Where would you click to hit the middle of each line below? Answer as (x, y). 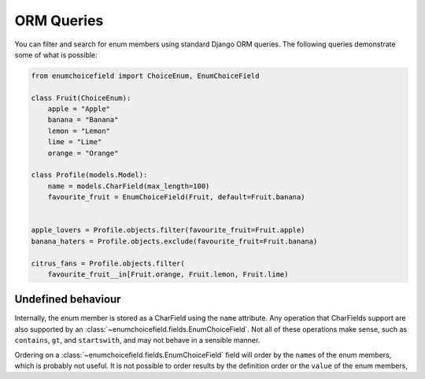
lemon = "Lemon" (79, 131)
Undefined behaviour (68, 299)
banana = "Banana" (83, 120)
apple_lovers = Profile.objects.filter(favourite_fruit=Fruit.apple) (168, 230)
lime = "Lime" (75, 142)
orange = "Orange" (83, 153)
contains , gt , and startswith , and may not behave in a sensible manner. (137, 340)
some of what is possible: (56, 54)
